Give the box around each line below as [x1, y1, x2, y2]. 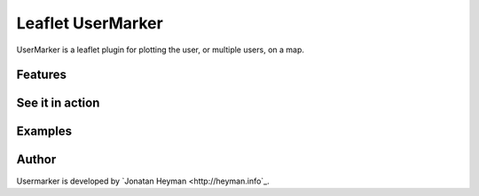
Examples [16, 124, 73, 139]
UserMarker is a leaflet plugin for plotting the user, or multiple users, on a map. [16, 44, 305, 55]
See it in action [16, 96, 100, 111]
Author [16, 152, 57, 168]
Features [16, 67, 67, 82]
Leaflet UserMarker [16, 13, 163, 33]
